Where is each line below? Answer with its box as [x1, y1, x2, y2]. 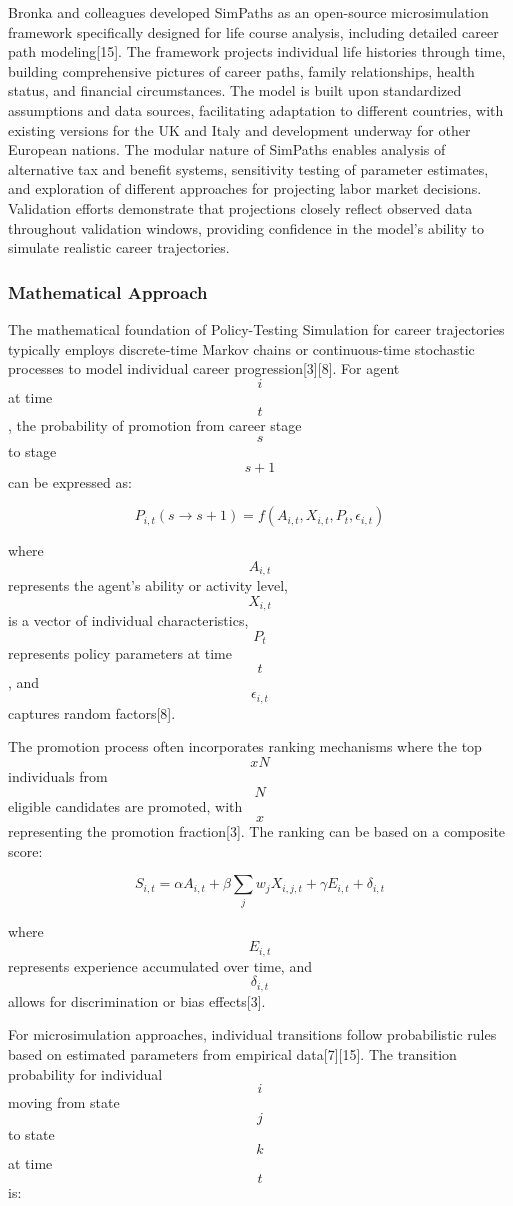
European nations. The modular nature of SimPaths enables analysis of [8, 139, 446, 160]
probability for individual [8, 1063, 163, 1084]
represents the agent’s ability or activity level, [8, 575, 288, 596]
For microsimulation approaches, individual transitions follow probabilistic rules [8, 1024, 497, 1045]
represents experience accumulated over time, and [8, 955, 312, 976]
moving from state [8, 1092, 120, 1113]
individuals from [8, 766, 108, 787]
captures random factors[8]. [8, 702, 176, 723]
